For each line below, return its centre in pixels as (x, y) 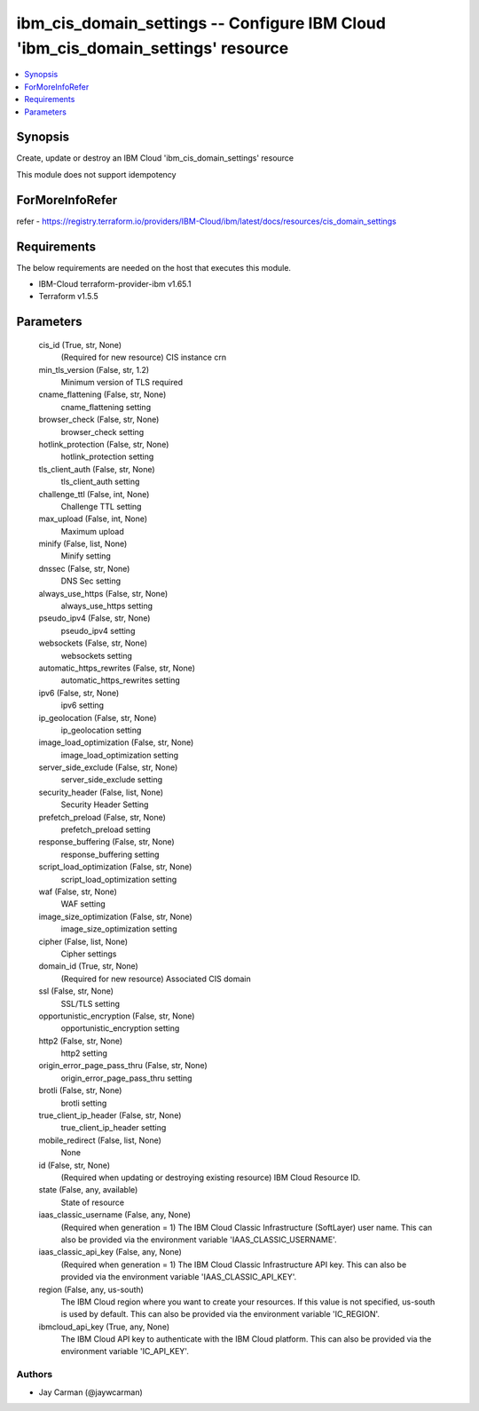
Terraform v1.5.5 (69, 297)
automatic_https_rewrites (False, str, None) (117, 668)
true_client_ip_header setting (114, 1128)
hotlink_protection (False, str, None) (104, 444)
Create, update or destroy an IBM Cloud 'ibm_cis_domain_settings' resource (155, 158)
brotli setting (84, 1103)
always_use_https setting (106, 606)
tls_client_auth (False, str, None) (97, 469)
